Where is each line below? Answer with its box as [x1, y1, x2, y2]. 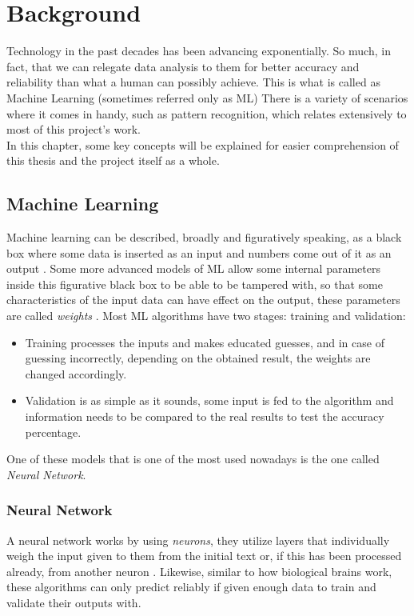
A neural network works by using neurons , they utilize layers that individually [6, 531, 390, 548]
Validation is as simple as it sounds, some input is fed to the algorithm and [25, 392, 394, 409]
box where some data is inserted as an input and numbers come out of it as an [6, 244, 392, 261]
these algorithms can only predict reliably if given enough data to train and [6, 578, 376, 595]
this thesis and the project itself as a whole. [6, 152, 220, 169]
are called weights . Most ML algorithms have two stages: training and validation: [6, 307, 406, 324]
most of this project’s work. [6, 121, 141, 138]
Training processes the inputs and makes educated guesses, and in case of [25, 334, 384, 350]
